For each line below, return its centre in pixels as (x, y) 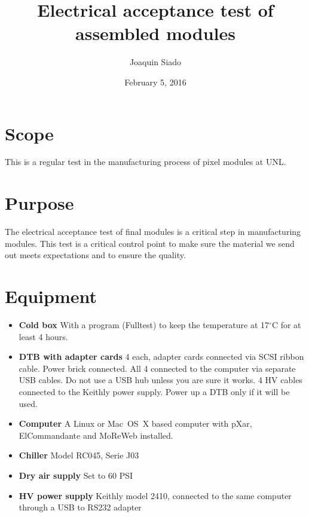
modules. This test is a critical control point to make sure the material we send (150, 243)
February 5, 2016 (155, 82)
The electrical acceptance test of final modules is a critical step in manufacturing (153, 232)
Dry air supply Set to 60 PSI (76, 475)
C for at (286, 325)
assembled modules (155, 33)
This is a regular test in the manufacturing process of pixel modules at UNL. (146, 162)
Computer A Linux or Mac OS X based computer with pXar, (135, 423)
